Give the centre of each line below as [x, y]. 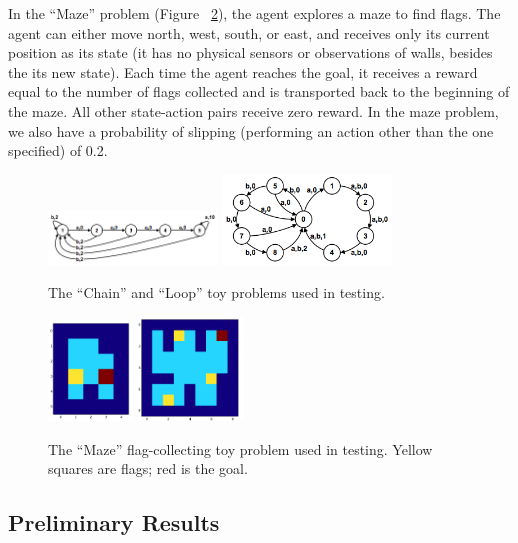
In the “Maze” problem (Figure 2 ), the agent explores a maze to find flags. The [254, 13]
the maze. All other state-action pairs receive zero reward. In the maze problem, [253, 110]
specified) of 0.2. [58, 150]
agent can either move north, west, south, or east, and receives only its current [249, 32]
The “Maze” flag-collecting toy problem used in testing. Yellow [240, 448]
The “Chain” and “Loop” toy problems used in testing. [216, 292]
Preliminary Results [114, 522]
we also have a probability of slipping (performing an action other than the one [251, 130]
